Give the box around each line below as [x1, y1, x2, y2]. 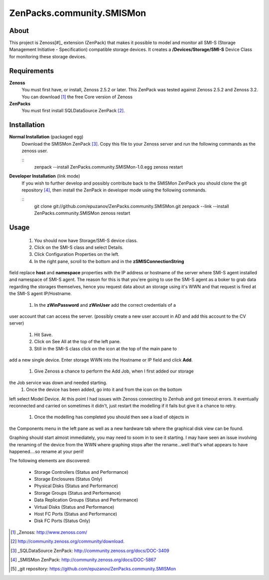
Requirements [9, 66, 54, 75]
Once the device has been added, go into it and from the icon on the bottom [26, 387, 182, 392]
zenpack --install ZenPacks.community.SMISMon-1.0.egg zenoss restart [34, 164, 183, 170]
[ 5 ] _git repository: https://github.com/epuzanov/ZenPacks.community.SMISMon [10, 566, 176, 572]
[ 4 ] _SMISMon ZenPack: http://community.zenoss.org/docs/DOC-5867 [10, 557, 156, 563]
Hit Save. [34, 332, 53, 338]
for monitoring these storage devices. [9, 53, 87, 59]
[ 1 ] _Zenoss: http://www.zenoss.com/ [10, 529, 87, 535]
